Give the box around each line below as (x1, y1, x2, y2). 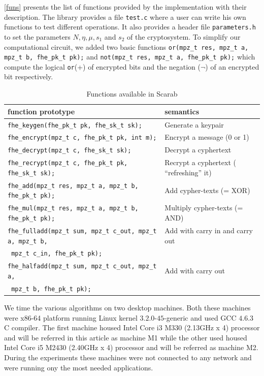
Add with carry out (164, 265, 225, 276)
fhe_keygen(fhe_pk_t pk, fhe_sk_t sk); (8, 121, 142, 129)
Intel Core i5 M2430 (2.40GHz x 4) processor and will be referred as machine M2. (4, 342, 258, 353)
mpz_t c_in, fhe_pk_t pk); (11, 250, 103, 258)
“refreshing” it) (164, 167, 212, 177)
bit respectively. (4, 71, 53, 82)
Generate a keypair (164, 119, 224, 130)
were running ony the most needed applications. (4, 362, 153, 372)
